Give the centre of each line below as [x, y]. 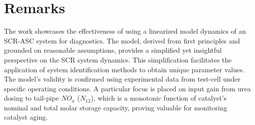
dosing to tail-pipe [31, 98]
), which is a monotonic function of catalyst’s [158, 98]
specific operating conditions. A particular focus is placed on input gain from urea [127, 88]
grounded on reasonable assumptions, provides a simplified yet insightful [113, 50]
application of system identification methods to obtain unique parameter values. [124, 69]
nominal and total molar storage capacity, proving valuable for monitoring [116, 107]
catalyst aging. [26, 117]
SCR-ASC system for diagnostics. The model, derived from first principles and [122, 40]
